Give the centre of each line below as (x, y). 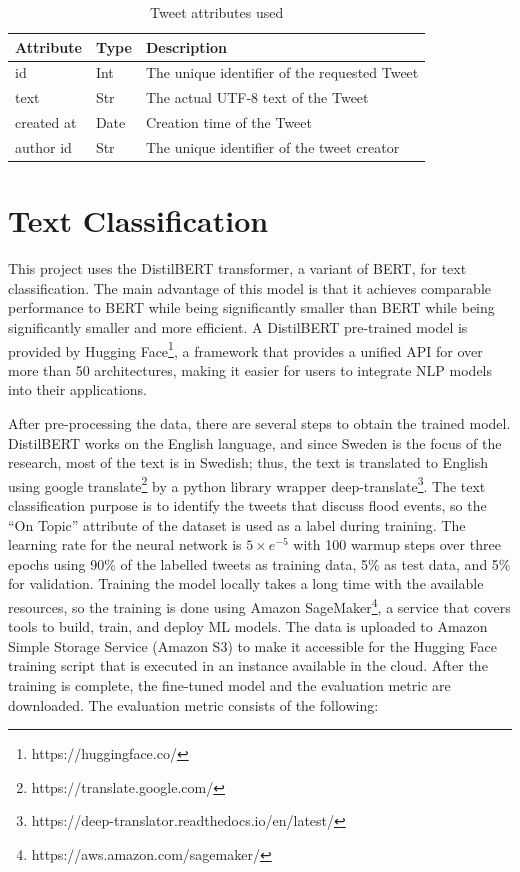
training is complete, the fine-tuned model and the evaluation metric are (229, 685)
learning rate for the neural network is (125, 544)
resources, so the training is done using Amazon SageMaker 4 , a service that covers (259, 605)
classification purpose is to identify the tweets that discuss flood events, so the (247, 505)
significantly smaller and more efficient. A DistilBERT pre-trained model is (238, 326)
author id (43, 146)
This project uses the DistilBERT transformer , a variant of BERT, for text (237, 268)
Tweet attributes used (217, 12)
